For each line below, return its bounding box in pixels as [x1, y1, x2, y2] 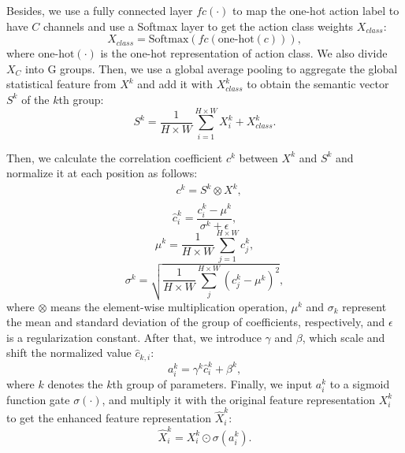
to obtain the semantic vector [247, 76, 389, 92]
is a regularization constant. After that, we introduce [6, 329, 262, 345]
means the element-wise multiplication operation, [50, 298, 288, 314]
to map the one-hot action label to [232, 2, 399, 18]
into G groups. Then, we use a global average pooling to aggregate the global [25, 60, 398, 76]
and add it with [137, 76, 213, 92]
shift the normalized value [6, 344, 132, 361]
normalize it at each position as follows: [6, 165, 198, 181]
